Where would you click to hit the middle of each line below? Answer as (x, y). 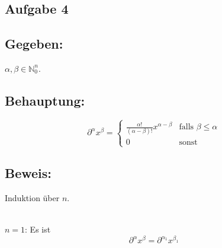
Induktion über (32, 197)
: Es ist (38, 229)
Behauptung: (45, 100)
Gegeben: (34, 44)
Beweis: (28, 173)
